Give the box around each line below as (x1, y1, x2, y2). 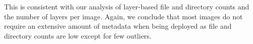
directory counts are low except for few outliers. (4, 30, 151, 41)
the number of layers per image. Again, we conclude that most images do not (4, 11, 243, 21)
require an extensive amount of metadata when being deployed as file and (4, 21, 232, 31)
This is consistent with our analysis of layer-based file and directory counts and (4, 1, 249, 11)
